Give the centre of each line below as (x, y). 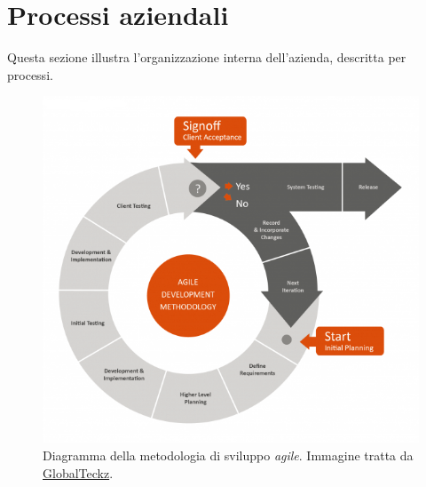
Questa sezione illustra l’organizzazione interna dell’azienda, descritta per (207, 57)
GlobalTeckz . (78, 472)
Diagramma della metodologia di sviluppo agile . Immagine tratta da (228, 455)
